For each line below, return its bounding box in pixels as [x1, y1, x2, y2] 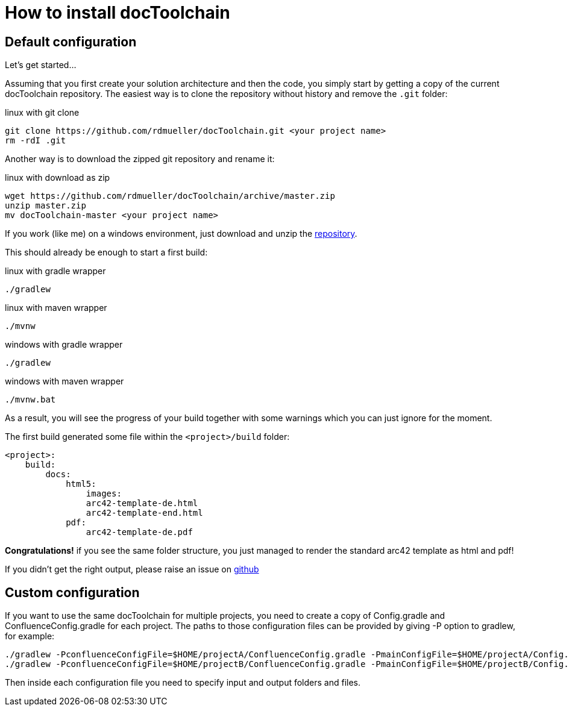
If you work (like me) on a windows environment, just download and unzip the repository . [5, 228, 357, 239]
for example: [5, 631, 55, 642]
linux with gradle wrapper [5, 266, 106, 277]
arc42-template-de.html [86, 498, 198, 509]
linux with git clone [5, 107, 80, 118]
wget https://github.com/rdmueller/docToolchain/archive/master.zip [5, 191, 335, 201]
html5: [66, 479, 96, 489]
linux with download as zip [5, 172, 110, 183]
